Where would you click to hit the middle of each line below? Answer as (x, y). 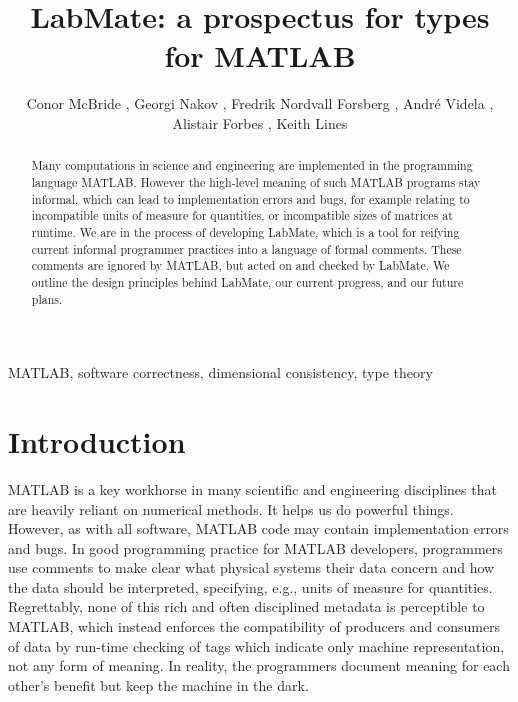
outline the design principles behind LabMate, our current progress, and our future (247, 281)
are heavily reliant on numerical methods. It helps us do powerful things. (231, 508)
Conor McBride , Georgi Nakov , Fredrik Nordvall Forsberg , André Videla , (260, 103)
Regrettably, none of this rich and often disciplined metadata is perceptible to (246, 606)
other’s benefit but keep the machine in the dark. (158, 684)
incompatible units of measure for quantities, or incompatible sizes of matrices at (242, 215)
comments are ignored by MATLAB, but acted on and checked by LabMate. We (240, 265)
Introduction (97, 440)
